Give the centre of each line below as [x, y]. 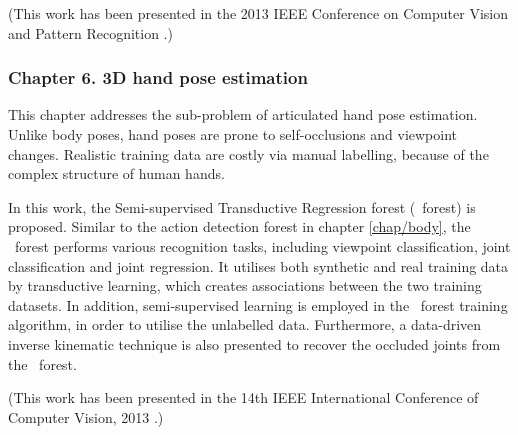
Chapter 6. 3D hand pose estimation [158, 77]
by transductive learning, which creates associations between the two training [245, 285]
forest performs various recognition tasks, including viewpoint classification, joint [262, 245]
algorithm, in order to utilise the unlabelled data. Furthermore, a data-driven [245, 324]
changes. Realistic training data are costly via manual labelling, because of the [248, 153]
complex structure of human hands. [116, 173]
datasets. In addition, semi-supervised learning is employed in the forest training [258, 304]
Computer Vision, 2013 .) [86, 416]
